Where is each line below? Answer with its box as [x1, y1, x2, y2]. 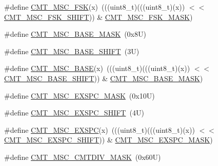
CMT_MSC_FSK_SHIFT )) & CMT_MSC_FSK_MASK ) [4, 11, 193, 22]
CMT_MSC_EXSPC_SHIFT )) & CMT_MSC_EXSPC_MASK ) [4, 134, 213, 145]
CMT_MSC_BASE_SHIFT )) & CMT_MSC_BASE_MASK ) [4, 73, 203, 83]
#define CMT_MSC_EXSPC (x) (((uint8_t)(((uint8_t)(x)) [4, 124, 195, 135]
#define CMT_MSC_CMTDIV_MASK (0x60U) [4, 151, 161, 162]
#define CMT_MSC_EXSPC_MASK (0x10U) [4, 90, 155, 101]
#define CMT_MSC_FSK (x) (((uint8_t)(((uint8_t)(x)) [4, 2, 185, 12]
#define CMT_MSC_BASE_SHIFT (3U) [4, 45, 140, 56]
